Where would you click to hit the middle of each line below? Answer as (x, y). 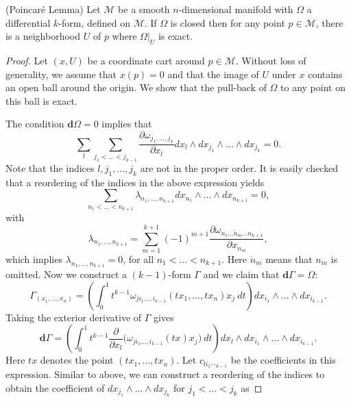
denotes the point (77, 360)
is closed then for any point (228, 22)
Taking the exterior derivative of (74, 317)
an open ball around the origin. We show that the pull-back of (136, 87)
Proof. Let (27, 60)
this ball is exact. (41, 100)
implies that (127, 124)
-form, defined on (95, 22)
